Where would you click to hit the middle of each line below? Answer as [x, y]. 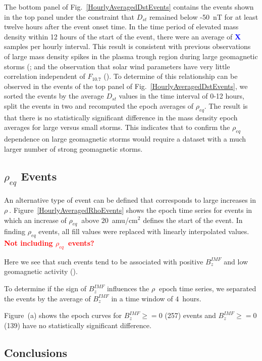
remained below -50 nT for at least [204, 16]
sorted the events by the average [54, 96]
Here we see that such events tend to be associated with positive [104, 261]
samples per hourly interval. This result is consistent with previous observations [127, 46]
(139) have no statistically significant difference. [78, 325]
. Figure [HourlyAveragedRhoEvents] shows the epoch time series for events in [131, 210]
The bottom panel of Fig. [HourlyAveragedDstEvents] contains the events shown [129, 7]
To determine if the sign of [45, 288]
